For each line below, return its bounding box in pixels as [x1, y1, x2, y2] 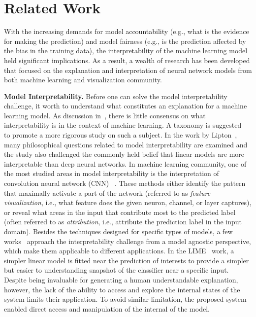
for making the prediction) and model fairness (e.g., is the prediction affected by [4, 35, 246, 46]
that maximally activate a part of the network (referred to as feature [4, 187, 211, 198]
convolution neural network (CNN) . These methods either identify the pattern [4, 178, 246, 188]
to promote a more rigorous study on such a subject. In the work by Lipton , [4, 130, 237, 140]
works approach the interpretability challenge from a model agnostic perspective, [4, 236, 251, 246]
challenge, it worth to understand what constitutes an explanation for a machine [4, 101, 247, 111]
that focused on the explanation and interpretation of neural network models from [4, 65, 252, 75]
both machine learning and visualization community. [4, 74, 162, 85]
